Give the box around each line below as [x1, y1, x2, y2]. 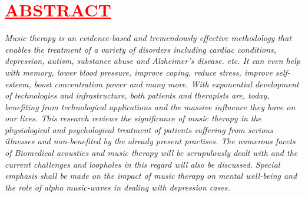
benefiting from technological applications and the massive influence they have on [5, 100, 296, 113]
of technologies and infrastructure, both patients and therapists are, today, [5, 89, 270, 101]
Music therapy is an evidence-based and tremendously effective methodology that [5, 32, 292, 44]
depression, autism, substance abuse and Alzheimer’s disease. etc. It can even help [5, 55, 300, 67]
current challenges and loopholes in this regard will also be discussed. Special [5, 158, 280, 170]
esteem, [5, 77, 31, 90]
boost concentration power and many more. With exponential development [34, 77, 299, 90]
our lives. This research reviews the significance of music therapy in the [5, 112, 262, 124]
